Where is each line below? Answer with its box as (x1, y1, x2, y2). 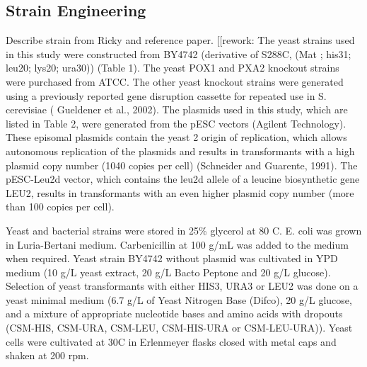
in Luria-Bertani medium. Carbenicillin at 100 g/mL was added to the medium (6, 237, 349, 252)
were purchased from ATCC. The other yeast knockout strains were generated (6, 74, 344, 89)
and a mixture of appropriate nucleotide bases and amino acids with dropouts (6, 306, 343, 321)
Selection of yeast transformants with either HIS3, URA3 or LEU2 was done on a (6, 278, 359, 293)
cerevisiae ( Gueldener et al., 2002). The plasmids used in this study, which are (6, 102, 348, 117)
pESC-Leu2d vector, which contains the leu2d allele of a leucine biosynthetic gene (6, 171, 360, 186)
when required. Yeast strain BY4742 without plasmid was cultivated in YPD (6, 251, 338, 266)
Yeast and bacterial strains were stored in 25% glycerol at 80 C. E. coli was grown (6, 222, 362, 237)
